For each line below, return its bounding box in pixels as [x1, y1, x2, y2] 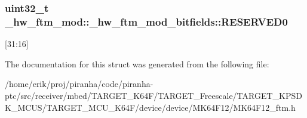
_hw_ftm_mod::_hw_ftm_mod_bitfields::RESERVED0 [5, 14, 288, 29]
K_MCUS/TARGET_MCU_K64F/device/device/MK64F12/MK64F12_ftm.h [5, 101, 296, 113]
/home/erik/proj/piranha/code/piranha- [5, 77, 153, 90]
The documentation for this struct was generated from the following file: [5, 57, 269, 70]
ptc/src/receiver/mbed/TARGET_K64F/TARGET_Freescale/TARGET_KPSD [5, 89, 302, 101]
